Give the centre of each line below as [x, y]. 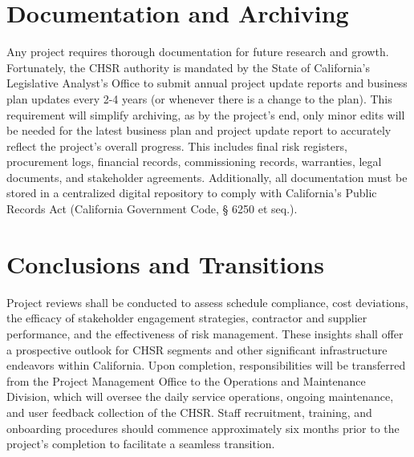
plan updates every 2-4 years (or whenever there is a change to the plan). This [199, 98]
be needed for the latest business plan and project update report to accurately [199, 130]
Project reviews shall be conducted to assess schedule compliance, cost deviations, [208, 302]
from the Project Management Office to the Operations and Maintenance [186, 380]
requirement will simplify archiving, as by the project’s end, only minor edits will [206, 114]
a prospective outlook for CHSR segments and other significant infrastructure [197, 349]
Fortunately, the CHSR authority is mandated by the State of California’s [188, 67]
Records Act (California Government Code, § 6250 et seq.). [152, 209]
